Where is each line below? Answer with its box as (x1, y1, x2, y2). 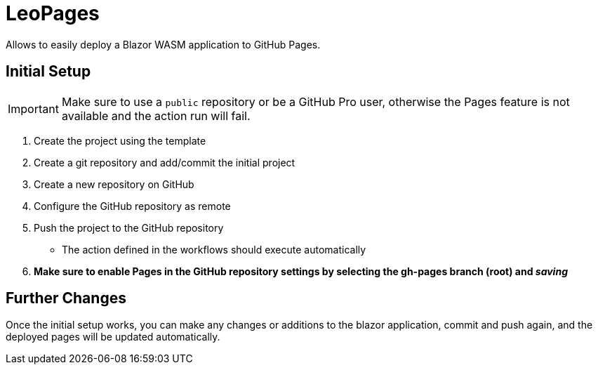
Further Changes (6, 289, 126, 308)
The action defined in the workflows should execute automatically (62, 243, 366, 256)
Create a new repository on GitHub (34, 178, 194, 190)
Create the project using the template (34, 134, 206, 147)
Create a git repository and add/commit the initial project (34, 156, 295, 169)
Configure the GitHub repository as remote (34, 199, 231, 212)
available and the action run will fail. (61, 108, 251, 123)
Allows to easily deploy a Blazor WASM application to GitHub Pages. (6, 38, 321, 51)
